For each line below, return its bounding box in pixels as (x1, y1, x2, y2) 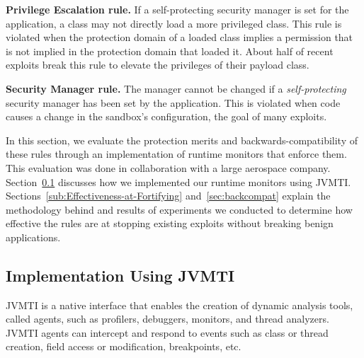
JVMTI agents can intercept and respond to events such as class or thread (6, 325, 329, 340)
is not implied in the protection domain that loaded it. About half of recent (6, 43, 334, 58)
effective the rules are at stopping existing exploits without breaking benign (6, 216, 334, 231)
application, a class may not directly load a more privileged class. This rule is (6, 16, 342, 30)
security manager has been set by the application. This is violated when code (6, 95, 341, 110)
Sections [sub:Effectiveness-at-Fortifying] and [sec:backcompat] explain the (6, 188, 331, 203)
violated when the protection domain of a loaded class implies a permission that (6, 30, 353, 45)
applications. (6, 229, 61, 244)
